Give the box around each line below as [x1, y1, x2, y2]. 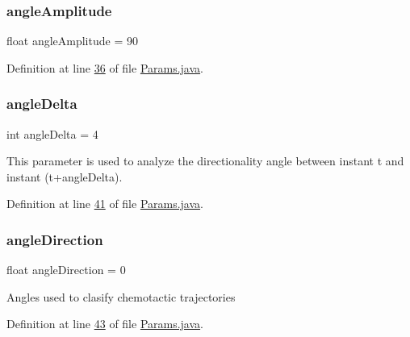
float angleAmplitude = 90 [6, 32, 138, 49]
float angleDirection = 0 [6, 261, 126, 278]
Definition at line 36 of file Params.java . [6, 59, 203, 76]
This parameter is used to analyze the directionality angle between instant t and [6, 152, 404, 169]
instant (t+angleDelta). [6, 168, 123, 185]
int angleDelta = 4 [6, 125, 98, 142]
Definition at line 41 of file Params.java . [6, 195, 203, 212]
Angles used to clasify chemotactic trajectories [6, 288, 236, 305]
